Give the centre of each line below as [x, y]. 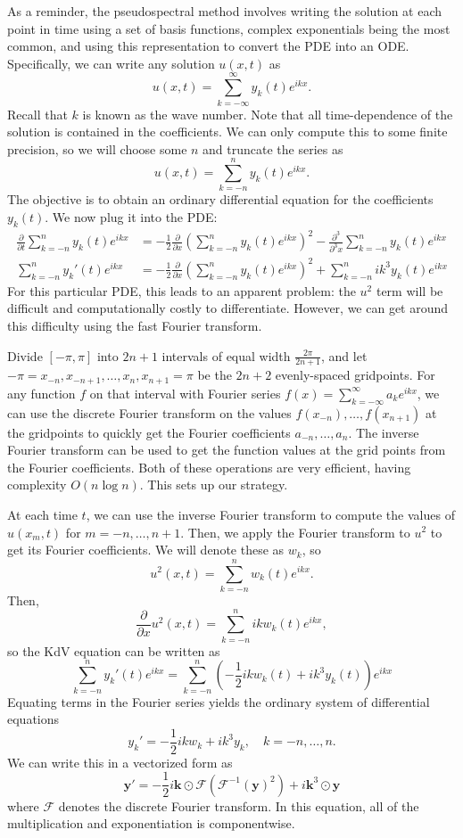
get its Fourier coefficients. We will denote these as [146, 550]
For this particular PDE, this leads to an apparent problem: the [182, 290]
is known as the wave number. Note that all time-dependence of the [268, 114]
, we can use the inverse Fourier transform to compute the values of [270, 514]
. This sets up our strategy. [214, 485]
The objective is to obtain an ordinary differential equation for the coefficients [220, 199]
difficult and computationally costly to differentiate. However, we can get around [228, 308]
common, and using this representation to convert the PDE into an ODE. [208, 46]
